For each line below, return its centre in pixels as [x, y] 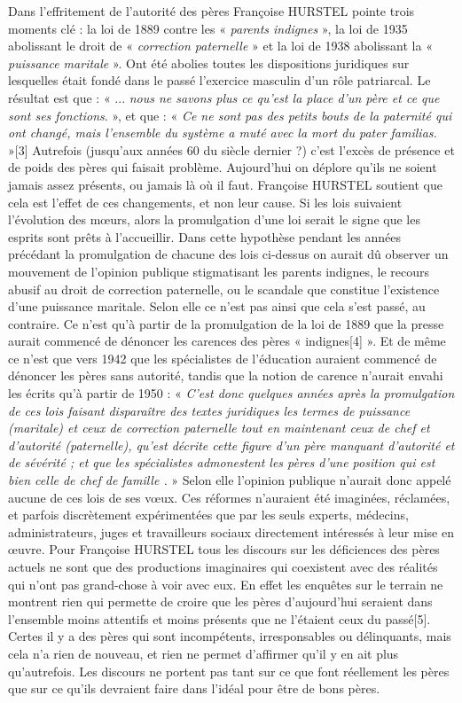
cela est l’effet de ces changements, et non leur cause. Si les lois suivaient [205, 202]
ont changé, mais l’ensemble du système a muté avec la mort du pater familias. [223, 133]
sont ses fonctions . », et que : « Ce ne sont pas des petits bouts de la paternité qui [230, 115]
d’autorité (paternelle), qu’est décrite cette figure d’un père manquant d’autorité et [231, 445]
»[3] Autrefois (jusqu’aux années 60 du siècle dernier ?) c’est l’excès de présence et [231, 149]
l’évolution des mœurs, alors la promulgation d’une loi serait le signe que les [214, 219]
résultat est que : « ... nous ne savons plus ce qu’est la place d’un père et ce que [224, 97]
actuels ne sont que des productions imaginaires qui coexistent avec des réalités [223, 566]
